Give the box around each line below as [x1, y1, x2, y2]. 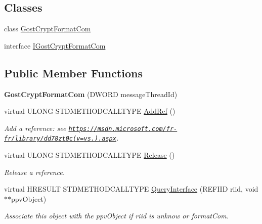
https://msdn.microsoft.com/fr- [68, 125, 178, 132]
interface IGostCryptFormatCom [4, 40, 106, 51]
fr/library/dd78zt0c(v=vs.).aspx [4, 135, 116, 143]
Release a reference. [4, 166, 65, 177]
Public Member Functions [4, 65, 143, 80]
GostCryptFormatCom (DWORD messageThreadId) [4, 88, 178, 99]
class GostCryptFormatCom [4, 23, 91, 34]
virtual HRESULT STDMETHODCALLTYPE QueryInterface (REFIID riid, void [4, 184, 258, 194]
